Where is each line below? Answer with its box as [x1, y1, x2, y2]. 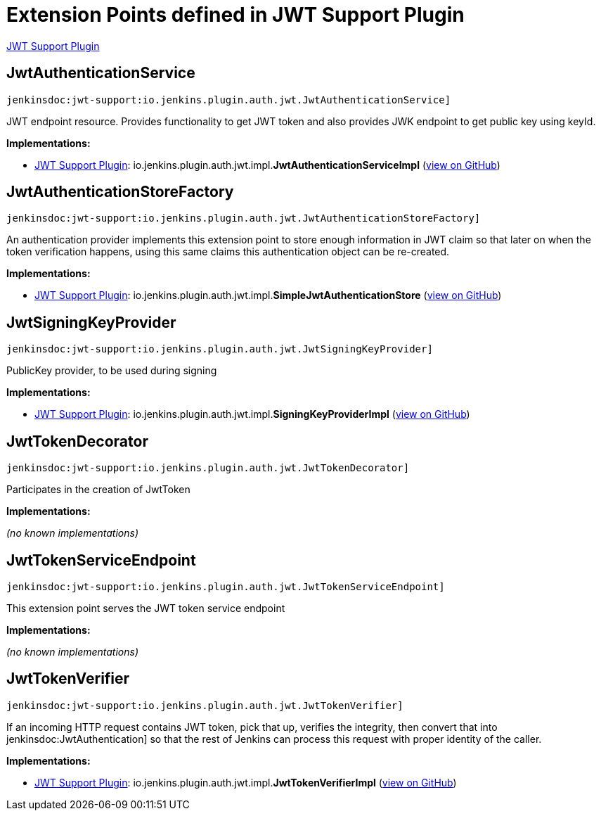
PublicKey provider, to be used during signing [6, 364, 217, 377]
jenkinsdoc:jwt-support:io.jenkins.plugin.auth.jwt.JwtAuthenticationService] [6, 94, 451, 106]
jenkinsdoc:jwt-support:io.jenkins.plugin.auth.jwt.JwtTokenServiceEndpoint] [6, 580, 445, 592]
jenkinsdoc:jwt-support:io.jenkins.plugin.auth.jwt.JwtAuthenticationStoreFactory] [6, 212, 481, 224]
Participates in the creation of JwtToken [6, 483, 190, 496]
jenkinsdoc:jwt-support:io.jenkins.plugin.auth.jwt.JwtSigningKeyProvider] [6, 343, 433, 355]
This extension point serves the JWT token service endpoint [6, 601, 285, 614]
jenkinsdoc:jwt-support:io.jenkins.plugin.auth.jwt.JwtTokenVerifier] [6, 699, 403, 711]
